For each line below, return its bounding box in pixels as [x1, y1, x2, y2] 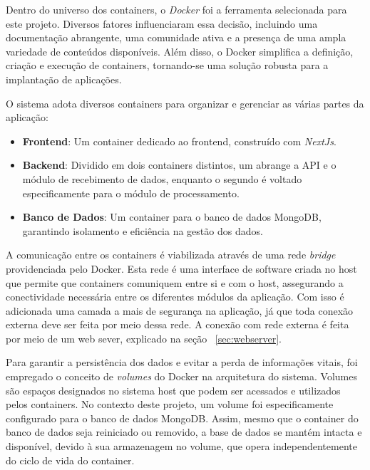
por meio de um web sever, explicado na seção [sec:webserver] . [6, 330, 282, 345]
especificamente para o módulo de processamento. [22, 185, 240, 200]
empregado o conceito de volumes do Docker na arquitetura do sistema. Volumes [6, 369, 357, 384]
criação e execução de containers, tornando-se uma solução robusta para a [6, 58, 329, 73]
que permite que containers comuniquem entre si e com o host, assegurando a [6, 275, 344, 290]
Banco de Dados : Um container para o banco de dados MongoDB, [22, 209, 322, 224]
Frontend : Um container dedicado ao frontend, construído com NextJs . [22, 133, 336, 148]
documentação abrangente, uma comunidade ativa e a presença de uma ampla [6, 30, 346, 45]
